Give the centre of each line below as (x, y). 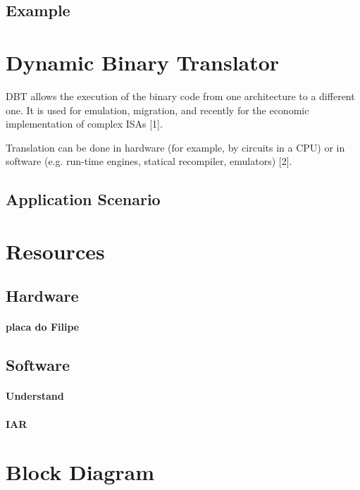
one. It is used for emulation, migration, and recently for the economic (157, 110)
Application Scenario (83, 199)
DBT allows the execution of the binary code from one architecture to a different (180, 96)
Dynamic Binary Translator (143, 62)
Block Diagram (80, 472)
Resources (55, 251)
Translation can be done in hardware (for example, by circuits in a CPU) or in (175, 147)
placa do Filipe (43, 327)
